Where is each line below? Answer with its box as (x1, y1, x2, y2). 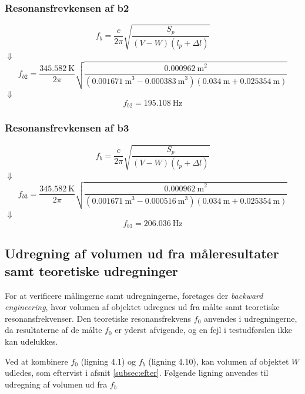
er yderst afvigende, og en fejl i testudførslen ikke (115, 324, 293, 336)
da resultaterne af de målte (5, 324, 102, 336)
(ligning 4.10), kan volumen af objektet (148, 355, 289, 367)
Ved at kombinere (5, 355, 68, 367)
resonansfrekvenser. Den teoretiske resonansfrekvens (5, 312, 192, 324)
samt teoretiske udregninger (5, 261, 179, 279)
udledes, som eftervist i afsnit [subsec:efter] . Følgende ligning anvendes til (5, 366, 269, 379)
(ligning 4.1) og (81, 355, 136, 367)
